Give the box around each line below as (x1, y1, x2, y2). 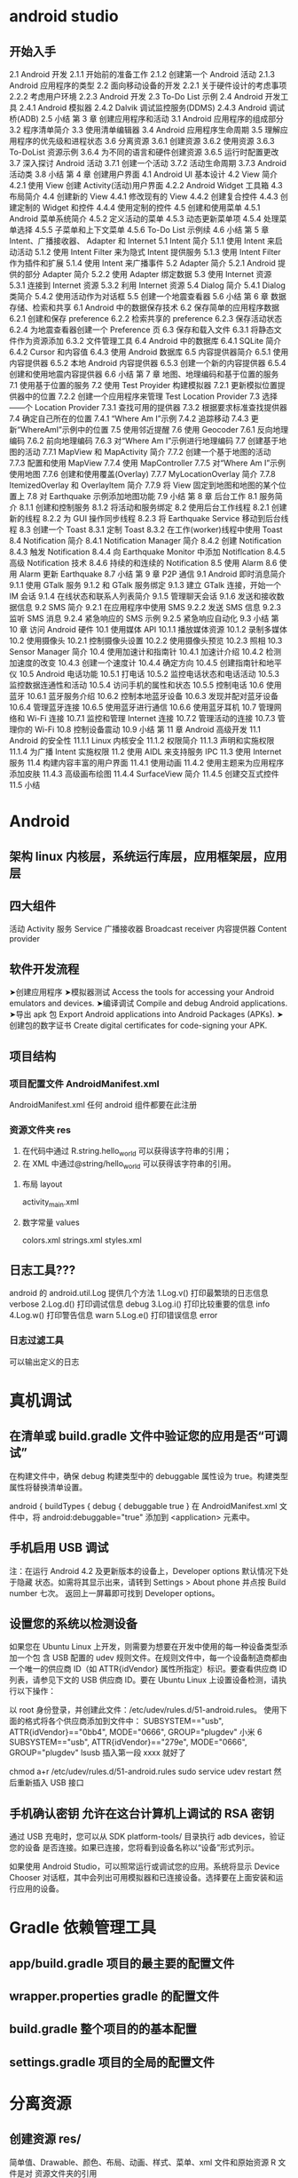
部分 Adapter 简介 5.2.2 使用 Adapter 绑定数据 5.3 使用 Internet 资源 (24, 269, 272, 279)
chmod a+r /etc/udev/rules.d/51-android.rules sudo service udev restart (9, 1766, 272, 1777)
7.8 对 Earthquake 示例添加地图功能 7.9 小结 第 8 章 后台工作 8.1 (26, 491, 258, 501)
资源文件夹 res (9, 1124, 71, 1136)
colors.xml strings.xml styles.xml (21, 1235, 142, 1245)
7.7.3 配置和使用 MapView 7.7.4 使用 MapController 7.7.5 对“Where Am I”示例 (9, 457, 286, 468)
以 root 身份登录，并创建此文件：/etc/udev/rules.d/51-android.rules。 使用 (9, 1705, 279, 1715)
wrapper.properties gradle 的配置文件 (9, 1989, 220, 2004)
